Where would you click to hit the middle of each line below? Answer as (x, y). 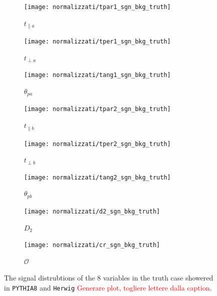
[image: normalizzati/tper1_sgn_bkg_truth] (97, 42)
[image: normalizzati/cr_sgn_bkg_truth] (92, 245)
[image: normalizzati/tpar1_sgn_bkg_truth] (97, 7)
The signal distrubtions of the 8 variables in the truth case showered (109, 278)
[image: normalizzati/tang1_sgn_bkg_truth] (97, 75)
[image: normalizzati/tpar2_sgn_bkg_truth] (97, 109)
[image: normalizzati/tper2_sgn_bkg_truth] (97, 144)
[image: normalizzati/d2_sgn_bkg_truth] (92, 211)
